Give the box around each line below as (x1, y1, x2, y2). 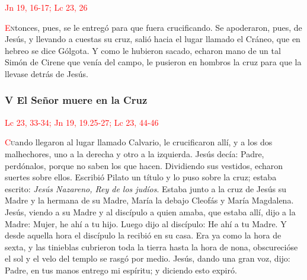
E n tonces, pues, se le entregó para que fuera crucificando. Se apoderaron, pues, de (5, 21, 302, 33)
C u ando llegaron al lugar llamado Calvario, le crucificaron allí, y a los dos (5, 136, 273, 148)
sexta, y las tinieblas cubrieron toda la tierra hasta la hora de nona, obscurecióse (5, 240, 298, 253)
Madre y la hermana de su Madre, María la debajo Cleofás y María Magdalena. (5, 194, 294, 206)
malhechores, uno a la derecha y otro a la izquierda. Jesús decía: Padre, (5, 147, 264, 160)
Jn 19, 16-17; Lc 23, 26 (5, 1, 88, 13)
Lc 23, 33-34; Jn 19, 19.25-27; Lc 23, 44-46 (5, 116, 159, 128)
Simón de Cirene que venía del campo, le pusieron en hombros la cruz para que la (5, 56, 302, 68)
